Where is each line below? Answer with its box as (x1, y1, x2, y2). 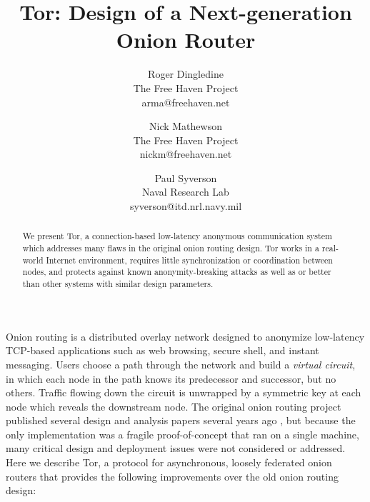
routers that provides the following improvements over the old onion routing (6, 468, 339, 483)
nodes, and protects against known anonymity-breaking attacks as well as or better (22, 266, 331, 278)
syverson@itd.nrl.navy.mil (129, 199, 242, 214)
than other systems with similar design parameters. (22, 278, 214, 290)
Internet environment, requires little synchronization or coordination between (46, 253, 333, 266)
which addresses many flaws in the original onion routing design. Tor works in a (22, 242, 319, 254)
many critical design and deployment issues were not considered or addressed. (6, 441, 346, 456)
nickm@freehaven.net (139, 146, 232, 161)
